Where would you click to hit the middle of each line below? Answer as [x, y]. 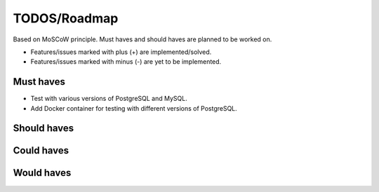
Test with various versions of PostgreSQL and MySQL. [109, 99]
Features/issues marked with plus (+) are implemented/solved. [121, 52]
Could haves [41, 151]
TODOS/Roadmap [66, 18]
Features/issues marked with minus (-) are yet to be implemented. [126, 62]
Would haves [42, 173]
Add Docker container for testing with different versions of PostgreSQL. [134, 108]
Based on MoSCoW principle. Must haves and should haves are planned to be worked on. [142, 39]
